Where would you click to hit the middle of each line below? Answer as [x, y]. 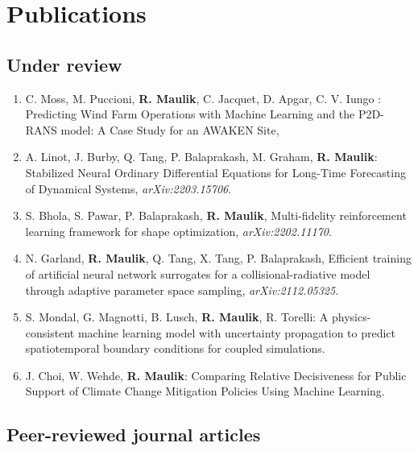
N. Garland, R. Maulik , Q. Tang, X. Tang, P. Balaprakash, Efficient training [218, 258]
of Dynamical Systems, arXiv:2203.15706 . [128, 188]
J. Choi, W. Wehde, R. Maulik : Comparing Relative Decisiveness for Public [216, 375]
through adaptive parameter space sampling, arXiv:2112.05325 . [182, 290]
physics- [352, 317]
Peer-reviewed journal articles [134, 434]
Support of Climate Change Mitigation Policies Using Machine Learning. [205, 391]
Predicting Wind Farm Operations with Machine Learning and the [190, 114]
